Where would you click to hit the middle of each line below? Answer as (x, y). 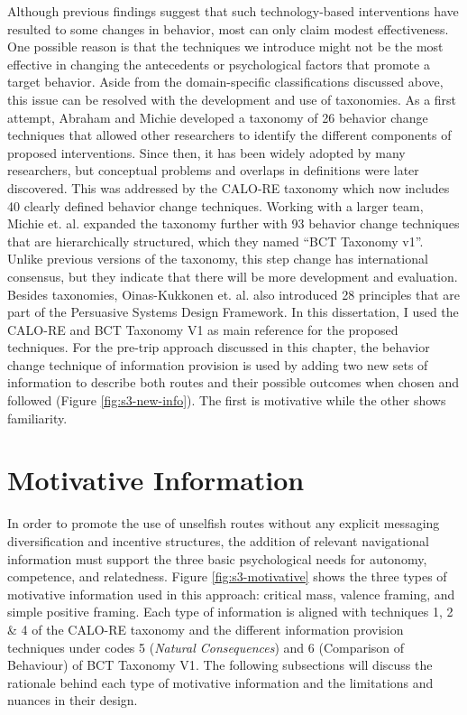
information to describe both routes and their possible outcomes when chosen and (233, 382)
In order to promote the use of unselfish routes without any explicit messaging (224, 523)
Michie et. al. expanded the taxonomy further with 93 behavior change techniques (233, 223)
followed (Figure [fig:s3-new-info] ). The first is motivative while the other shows (227, 400)
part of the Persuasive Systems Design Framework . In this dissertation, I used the (233, 312)
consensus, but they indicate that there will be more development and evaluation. (233, 276)
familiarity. (37, 418)
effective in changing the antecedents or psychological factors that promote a (219, 64)
